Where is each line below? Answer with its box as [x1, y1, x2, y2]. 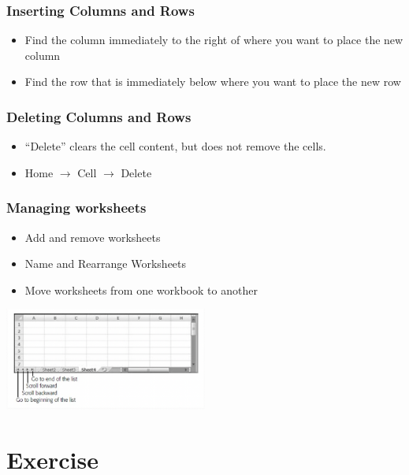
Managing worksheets [6, 198, 147, 217]
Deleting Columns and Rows [6, 106, 191, 126]
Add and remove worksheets [24, 228, 161, 245]
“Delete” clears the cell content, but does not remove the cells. [24, 138, 326, 154]
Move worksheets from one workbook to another [24, 281, 258, 298]
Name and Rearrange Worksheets [24, 255, 187, 272]
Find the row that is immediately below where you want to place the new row [24, 73, 401, 90]
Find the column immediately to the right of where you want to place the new [24, 32, 403, 48]
